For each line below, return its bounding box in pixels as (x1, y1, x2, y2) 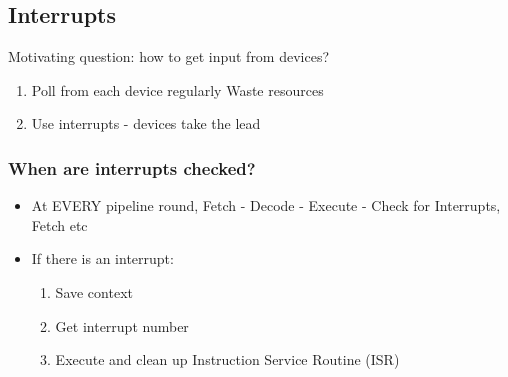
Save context (55, 281, 133, 302)
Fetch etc (31, 214, 88, 235)
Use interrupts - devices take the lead (31, 113, 261, 134)
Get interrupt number (55, 315, 189, 336)
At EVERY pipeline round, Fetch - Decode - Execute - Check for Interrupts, (31, 195, 501, 216)
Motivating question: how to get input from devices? (8, 46, 330, 67)
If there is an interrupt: (31, 248, 174, 269)
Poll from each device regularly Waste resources (31, 79, 324, 100)
